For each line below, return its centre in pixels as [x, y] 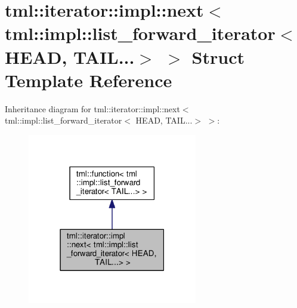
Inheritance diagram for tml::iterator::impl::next [92, 108]
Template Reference [89, 80]
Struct [218, 56]
